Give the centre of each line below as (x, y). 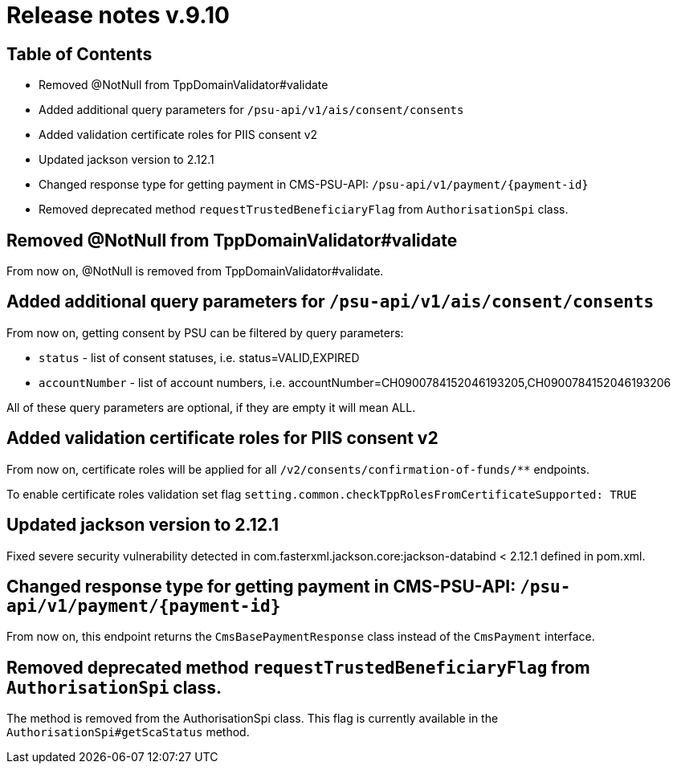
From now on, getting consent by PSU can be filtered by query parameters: (205, 332)
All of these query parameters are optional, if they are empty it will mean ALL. (211, 407)
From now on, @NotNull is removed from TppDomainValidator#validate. (195, 271)
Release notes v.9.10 (118, 15)
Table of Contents (80, 54)
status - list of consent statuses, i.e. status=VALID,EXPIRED (199, 357)
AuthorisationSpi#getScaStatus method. (128, 732)
